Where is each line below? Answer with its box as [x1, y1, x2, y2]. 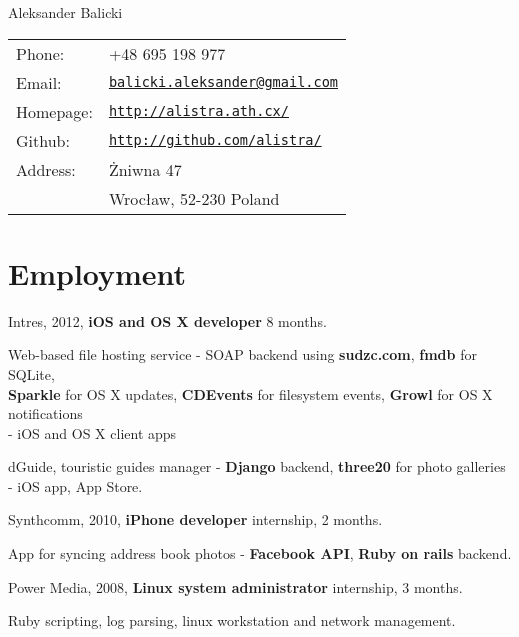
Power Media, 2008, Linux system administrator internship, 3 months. [8, 576, 463, 597]
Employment [8, 252, 187, 293]
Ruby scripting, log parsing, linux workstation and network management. [8, 610, 456, 631]
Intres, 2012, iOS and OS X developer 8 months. [8, 310, 327, 331]
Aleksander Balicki [8, 2, 123, 22]
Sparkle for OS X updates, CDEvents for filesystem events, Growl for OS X [8, 383, 493, 404]
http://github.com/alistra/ [108, 132, 322, 149]
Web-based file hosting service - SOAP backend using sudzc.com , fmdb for [8, 344, 477, 365]
